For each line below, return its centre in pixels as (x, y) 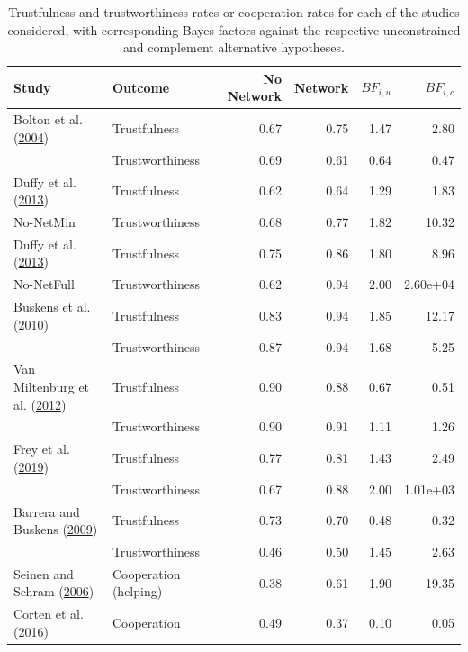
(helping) (137, 591)
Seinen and (44, 573)
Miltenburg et (52, 386)
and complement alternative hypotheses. (234, 47)
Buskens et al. (52, 307)
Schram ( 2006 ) (54, 591)
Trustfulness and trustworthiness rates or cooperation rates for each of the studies (234, 12)
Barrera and (47, 511)
